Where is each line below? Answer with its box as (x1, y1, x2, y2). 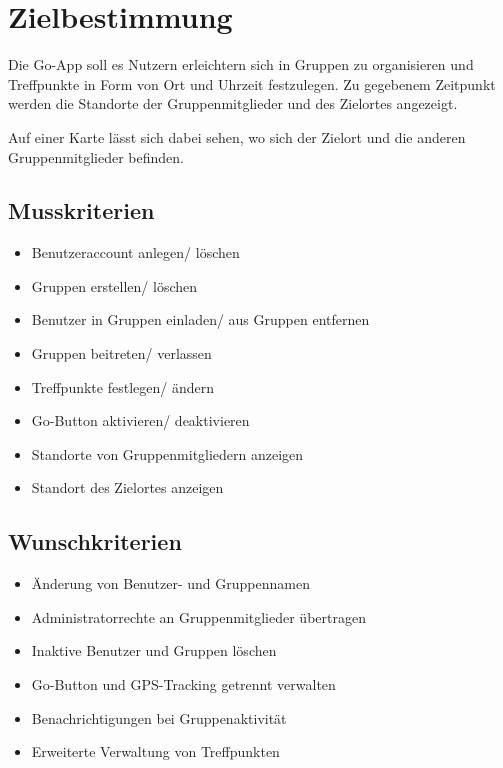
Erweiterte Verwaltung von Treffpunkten (31, 741, 280, 762)
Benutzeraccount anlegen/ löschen (31, 242, 240, 263)
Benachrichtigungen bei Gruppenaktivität (31, 707, 287, 728)
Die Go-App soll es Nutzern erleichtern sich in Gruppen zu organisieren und (8, 54, 474, 75)
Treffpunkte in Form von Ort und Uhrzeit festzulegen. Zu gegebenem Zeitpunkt (8, 73, 496, 94)
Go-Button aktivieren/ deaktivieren (31, 410, 250, 431)
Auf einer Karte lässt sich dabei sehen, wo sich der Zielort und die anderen (8, 126, 466, 147)
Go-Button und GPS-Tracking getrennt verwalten (31, 674, 336, 695)
